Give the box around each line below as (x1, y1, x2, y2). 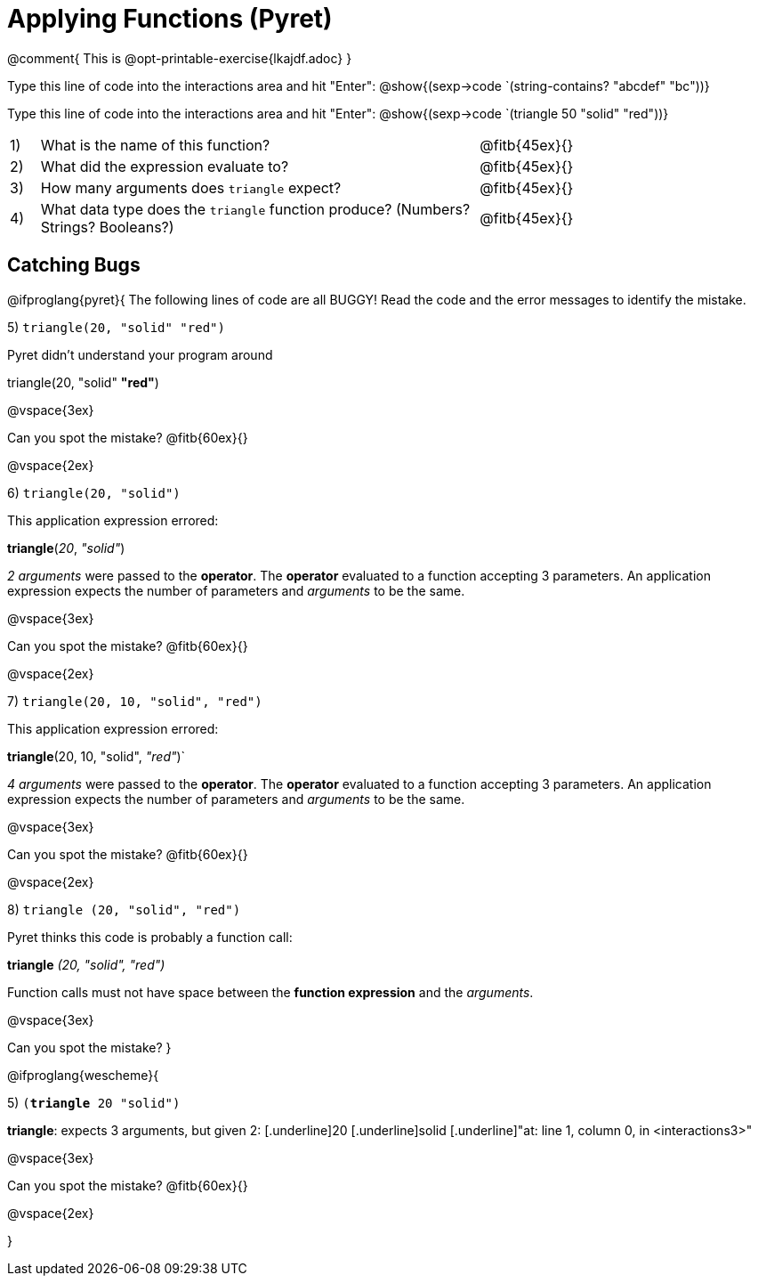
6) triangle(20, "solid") (7, 484, 181, 500)
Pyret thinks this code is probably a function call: (7, 929, 293, 945)
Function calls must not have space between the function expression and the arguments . (7, 984, 534, 1000)
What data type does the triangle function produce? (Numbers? (40, 199, 471, 218)
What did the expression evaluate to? (40, 157, 289, 175)
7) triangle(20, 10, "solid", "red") (7, 693, 262, 709)
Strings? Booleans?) (40, 217, 174, 236)
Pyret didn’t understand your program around (7, 346, 273, 362)
